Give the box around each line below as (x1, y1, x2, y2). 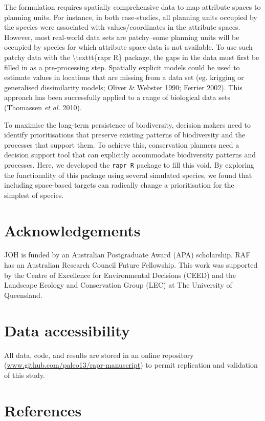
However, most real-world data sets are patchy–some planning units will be (4, 31, 239, 42)
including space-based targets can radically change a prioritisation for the (4, 179, 234, 190)
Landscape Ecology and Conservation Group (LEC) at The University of (4, 279, 232, 290)
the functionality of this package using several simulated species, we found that (4, 169, 252, 180)
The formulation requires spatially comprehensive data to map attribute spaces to (4, 2, 261, 12)
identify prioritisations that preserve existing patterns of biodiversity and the (4, 129, 246, 140)
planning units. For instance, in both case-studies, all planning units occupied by (4, 11, 257, 22)
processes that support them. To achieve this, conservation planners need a (4, 139, 239, 150)
